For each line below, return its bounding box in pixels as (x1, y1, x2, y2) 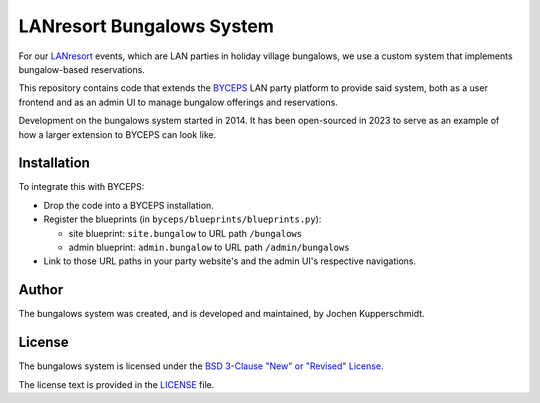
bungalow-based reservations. (18, 63, 145, 75)
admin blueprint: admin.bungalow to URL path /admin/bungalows (68, 241, 350, 253)
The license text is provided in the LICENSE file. (18, 378, 215, 390)
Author (18, 281, 64, 299)
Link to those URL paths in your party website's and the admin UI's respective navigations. (43, 255, 417, 267)
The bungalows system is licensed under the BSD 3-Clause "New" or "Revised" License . (18, 360, 384, 372)
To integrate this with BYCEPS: (18, 181, 145, 193)
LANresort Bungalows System (18, 15, 275, 37)
